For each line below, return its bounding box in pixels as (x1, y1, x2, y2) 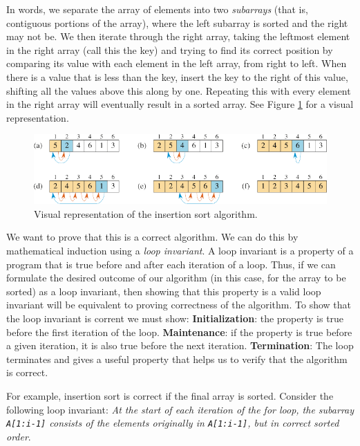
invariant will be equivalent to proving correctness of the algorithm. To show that (6, 297, 351, 312)
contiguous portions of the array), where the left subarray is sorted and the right (6, 15, 348, 30)
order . (6, 429, 31, 443)
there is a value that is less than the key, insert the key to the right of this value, (6, 69, 348, 84)
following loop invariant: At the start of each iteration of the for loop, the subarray (6, 402, 354, 416)
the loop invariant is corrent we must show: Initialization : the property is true (6, 311, 344, 326)
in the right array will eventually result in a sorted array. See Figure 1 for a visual (6, 97, 354, 111)
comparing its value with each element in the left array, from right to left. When (6, 56, 347, 71)
